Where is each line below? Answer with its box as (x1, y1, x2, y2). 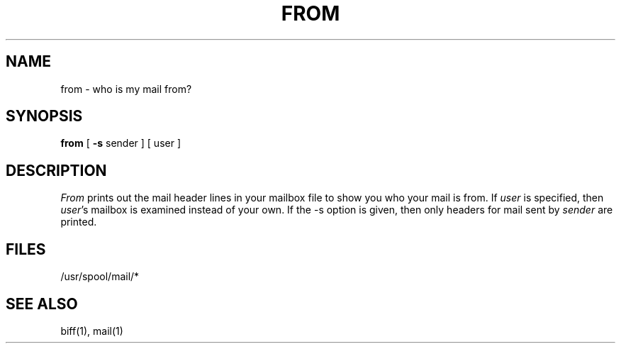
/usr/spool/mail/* (60, 270, 140, 283)
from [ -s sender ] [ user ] (60, 137, 181, 150)
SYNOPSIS (6, 107, 83, 126)
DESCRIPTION (6, 161, 107, 179)
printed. (60, 216, 97, 228)
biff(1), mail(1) (60, 324, 123, 337)
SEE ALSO (6, 294, 78, 313)
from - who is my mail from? (60, 82, 192, 95)
